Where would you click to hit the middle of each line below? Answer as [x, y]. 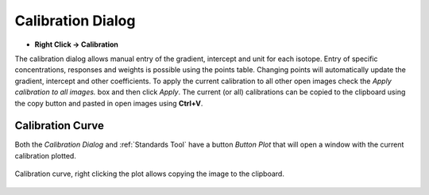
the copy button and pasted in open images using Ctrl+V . [109, 103]
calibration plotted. [46, 155]
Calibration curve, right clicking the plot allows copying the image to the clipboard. [150, 174]
